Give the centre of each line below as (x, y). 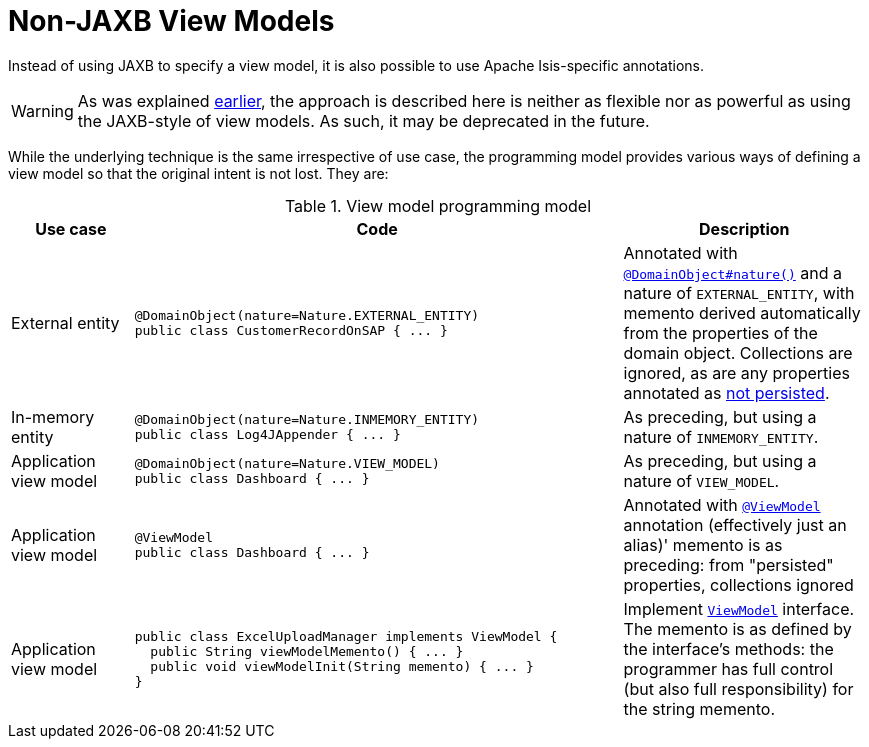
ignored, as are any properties (736, 372)
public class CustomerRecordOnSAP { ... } (291, 330)
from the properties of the (720, 332)
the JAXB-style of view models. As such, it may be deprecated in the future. (363, 120)
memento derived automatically (742, 312)
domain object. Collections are (738, 352)
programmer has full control (728, 668)
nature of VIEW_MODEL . (701, 480)
